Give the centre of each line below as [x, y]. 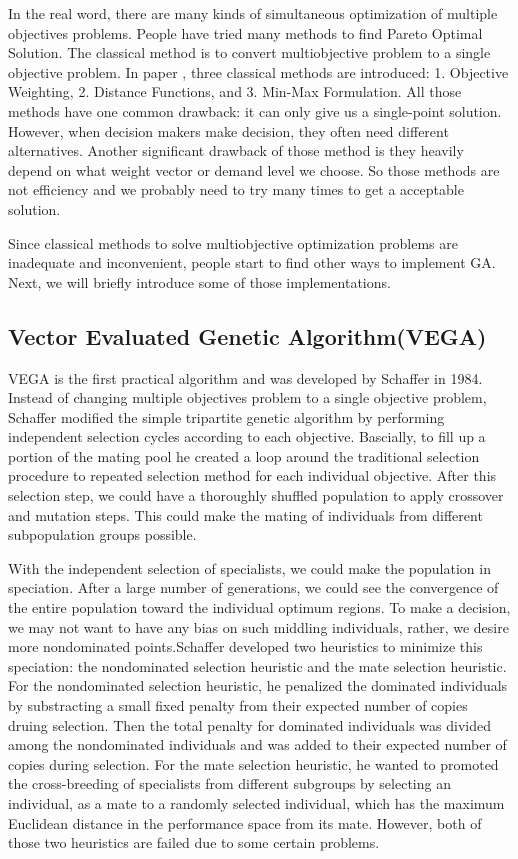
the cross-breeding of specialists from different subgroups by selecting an [229, 783]
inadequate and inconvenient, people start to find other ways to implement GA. [252, 262]
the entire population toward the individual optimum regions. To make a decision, [259, 607]
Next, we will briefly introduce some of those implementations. [199, 281]
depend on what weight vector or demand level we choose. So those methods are [254, 169]
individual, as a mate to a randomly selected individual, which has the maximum [256, 802]
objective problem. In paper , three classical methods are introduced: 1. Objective [258, 71]
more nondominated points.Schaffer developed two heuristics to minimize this [245, 646]
